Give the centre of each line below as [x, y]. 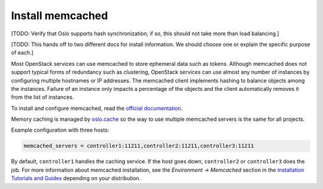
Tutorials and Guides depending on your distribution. [76, 178]
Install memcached [60, 16]
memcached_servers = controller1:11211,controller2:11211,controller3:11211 [139, 146]
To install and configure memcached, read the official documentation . [97, 108]
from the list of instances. [42, 97]
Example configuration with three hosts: [60, 130]
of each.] [22, 53]
